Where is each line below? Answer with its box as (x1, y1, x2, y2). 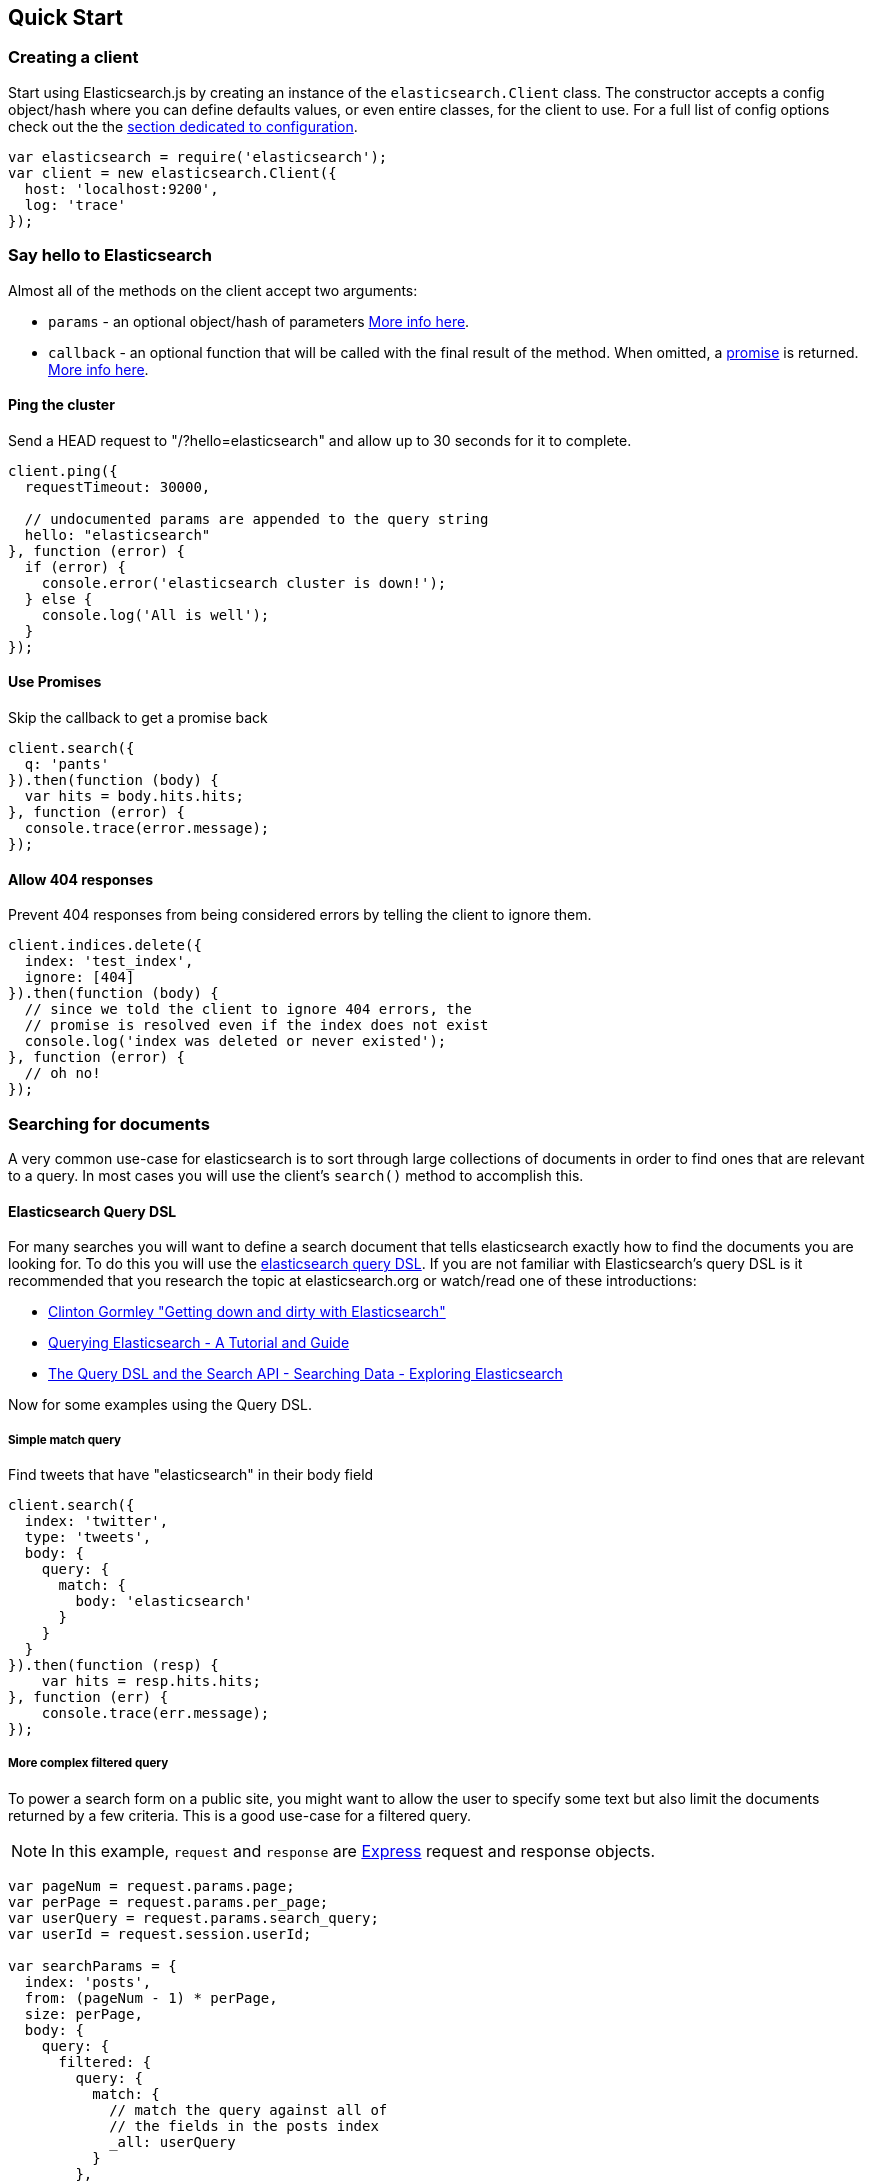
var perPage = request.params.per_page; (8, 1893, 329, 1910)
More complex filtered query (8, 1756, 169, 1771)
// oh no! (24, 1065, 101, 1082)
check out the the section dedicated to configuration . (8, 117, 358, 135)
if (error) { (24, 558, 127, 575)
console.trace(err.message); (41, 1704, 270, 1721)
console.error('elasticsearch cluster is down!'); (41, 574, 447, 591)
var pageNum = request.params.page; (8, 1877, 295, 1894)
